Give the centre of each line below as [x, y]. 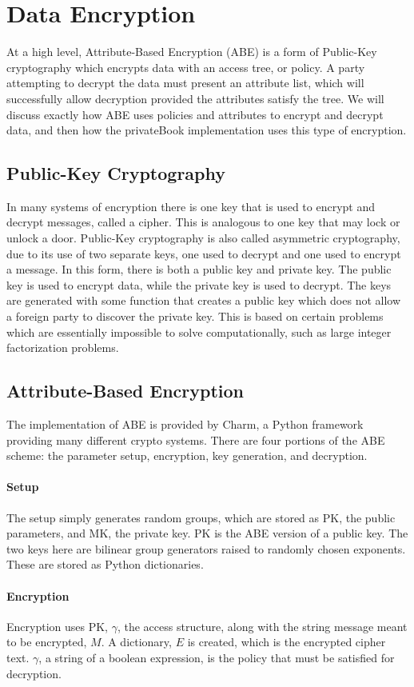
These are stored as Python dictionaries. [105, 564]
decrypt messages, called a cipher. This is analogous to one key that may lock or [203, 222]
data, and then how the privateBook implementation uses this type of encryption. [207, 130]
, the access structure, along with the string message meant [262, 626]
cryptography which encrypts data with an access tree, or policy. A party [186, 67]
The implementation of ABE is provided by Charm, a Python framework [185, 424]
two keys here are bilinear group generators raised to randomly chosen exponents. [206, 548]
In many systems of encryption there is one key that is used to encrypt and [191, 206]
